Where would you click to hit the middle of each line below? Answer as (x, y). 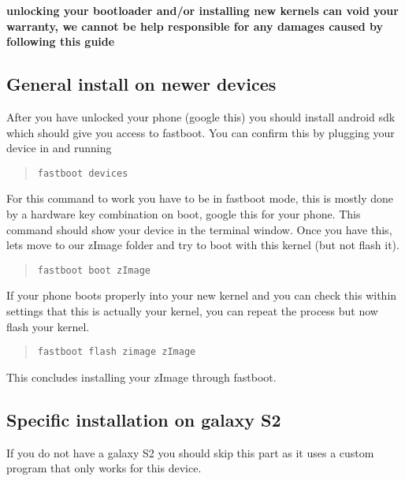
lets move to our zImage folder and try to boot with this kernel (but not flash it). (203, 245)
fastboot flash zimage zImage (117, 352)
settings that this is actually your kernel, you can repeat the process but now (192, 311)
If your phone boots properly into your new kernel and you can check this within (202, 295)
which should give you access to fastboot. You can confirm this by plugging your (201, 132)
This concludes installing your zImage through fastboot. (141, 377)
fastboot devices (83, 173)
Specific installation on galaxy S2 (144, 419)
